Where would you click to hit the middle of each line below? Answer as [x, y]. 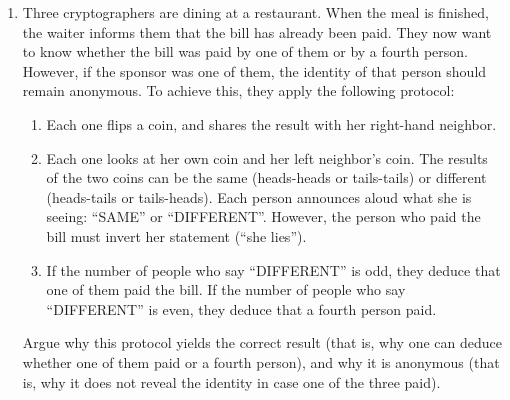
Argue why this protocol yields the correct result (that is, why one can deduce [262, 342]
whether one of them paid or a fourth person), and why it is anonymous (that [261, 361]
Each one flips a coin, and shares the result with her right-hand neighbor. [271, 123]
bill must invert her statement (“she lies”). [176, 235]
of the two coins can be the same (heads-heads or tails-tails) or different [266, 177]
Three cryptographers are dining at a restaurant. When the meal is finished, [255, 12]
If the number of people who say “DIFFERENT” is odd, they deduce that [273, 269]
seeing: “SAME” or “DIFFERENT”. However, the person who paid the [263, 216]
